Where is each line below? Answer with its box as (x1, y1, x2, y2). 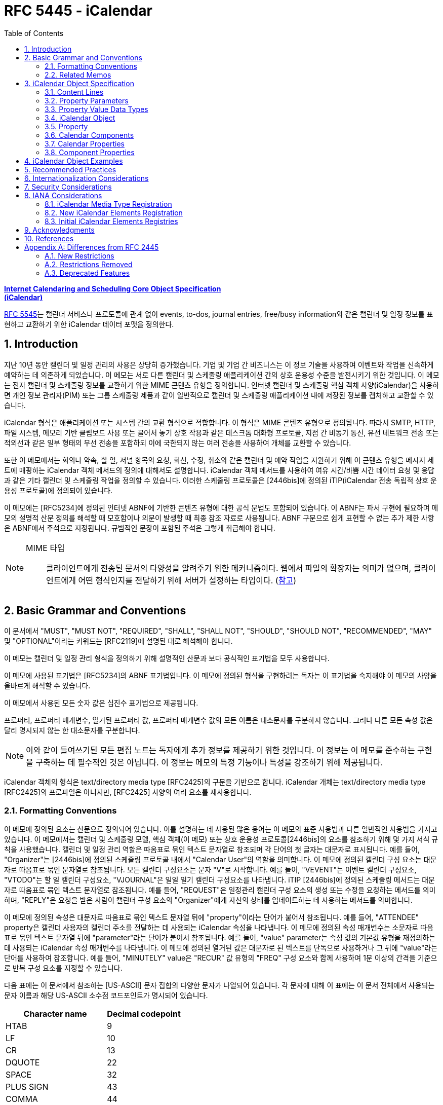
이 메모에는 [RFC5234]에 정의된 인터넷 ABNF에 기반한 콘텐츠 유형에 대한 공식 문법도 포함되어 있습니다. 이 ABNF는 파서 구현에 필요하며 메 (4, 503, 438, 512)
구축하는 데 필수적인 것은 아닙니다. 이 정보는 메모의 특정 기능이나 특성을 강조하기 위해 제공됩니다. (35, 757, 383, 768)
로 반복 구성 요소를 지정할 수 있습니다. (4, 964, 123, 973)
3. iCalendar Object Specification (24, 79, 134, 88)
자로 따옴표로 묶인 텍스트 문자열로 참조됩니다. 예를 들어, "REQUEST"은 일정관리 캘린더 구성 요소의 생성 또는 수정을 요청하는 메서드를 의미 (4, 886, 436, 895)
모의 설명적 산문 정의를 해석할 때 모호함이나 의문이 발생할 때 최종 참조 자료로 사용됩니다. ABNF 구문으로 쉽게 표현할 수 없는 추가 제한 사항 (4, 513, 434, 522)
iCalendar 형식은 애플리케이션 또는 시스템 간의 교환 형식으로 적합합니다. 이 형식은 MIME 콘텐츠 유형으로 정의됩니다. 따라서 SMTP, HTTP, (4, 418, 435, 427)
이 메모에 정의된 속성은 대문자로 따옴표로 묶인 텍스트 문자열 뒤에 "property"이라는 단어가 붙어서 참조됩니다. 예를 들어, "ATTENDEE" (4, 913, 419, 922)
